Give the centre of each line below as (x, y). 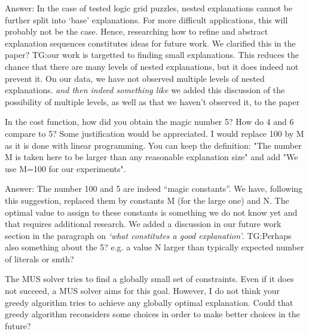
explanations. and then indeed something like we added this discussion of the (145, 90)
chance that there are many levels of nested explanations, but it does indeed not (152, 66)
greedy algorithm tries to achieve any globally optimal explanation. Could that (149, 302)
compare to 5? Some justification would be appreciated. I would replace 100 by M (154, 133)
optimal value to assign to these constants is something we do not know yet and (151, 212)
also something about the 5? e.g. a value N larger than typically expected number (154, 247)
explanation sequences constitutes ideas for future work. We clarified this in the (150, 43)
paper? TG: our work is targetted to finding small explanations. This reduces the (152, 55)
